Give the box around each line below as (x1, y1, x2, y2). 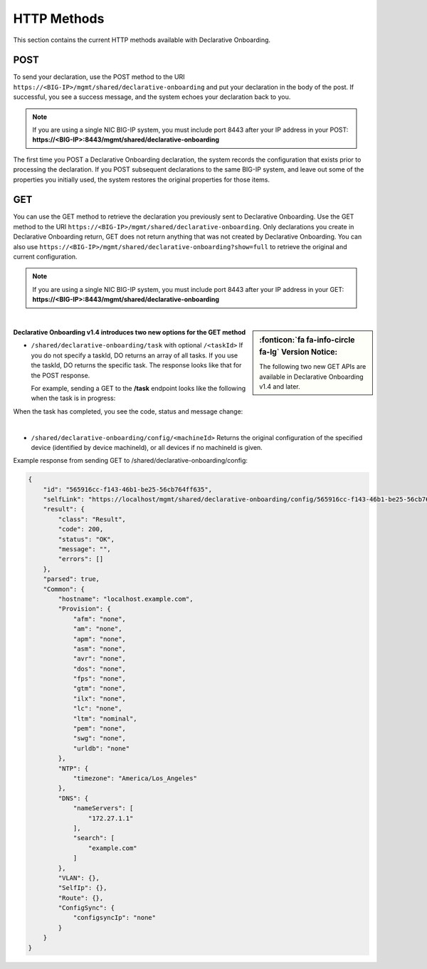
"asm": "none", (73, 644, 126, 653)
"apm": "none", (73, 634, 126, 643)
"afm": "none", (73, 614, 126, 623)
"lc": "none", (73, 705, 122, 713)
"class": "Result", (58, 515, 126, 523)
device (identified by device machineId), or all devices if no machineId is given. (31, 443, 263, 451)
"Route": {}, (58, 894, 104, 902)
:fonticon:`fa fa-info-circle (259, 335, 355, 345)
